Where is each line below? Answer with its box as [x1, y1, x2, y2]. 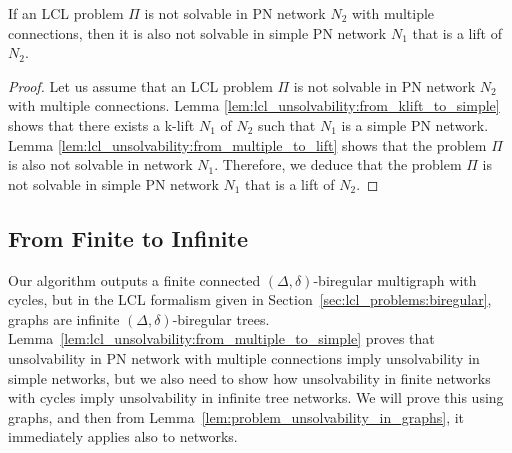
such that [258, 114, 316, 135]
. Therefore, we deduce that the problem [214, 154, 462, 175]
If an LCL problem [8, 3, 124, 23]
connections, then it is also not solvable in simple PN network [8, 22, 387, 43]
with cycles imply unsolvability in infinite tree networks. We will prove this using [8, 387, 504, 408]
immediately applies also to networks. [8, 426, 238, 447]
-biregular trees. [172, 308, 270, 329]
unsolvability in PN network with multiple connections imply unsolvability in [8, 347, 480, 368]
